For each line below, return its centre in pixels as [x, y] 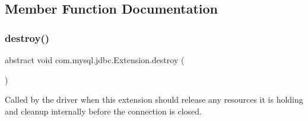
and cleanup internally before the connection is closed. [103, 111]
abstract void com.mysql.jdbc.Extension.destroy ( [95, 60]
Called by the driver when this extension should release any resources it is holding [154, 99]
